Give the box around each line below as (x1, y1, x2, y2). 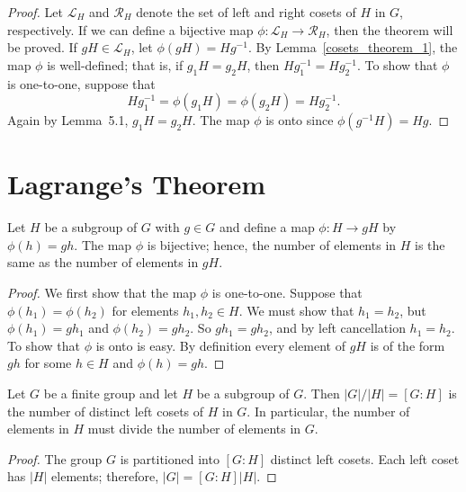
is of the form (370, 335, 445, 354)
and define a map (219, 218, 315, 237)
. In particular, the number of (246, 401, 410, 420)
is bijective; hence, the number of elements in (147, 235, 397, 254)
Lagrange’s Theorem (7, 165, 266, 202)
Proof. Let (7, 3, 63, 21)
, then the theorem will (326, 20, 453, 39)
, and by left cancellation (268, 318, 406, 337)
